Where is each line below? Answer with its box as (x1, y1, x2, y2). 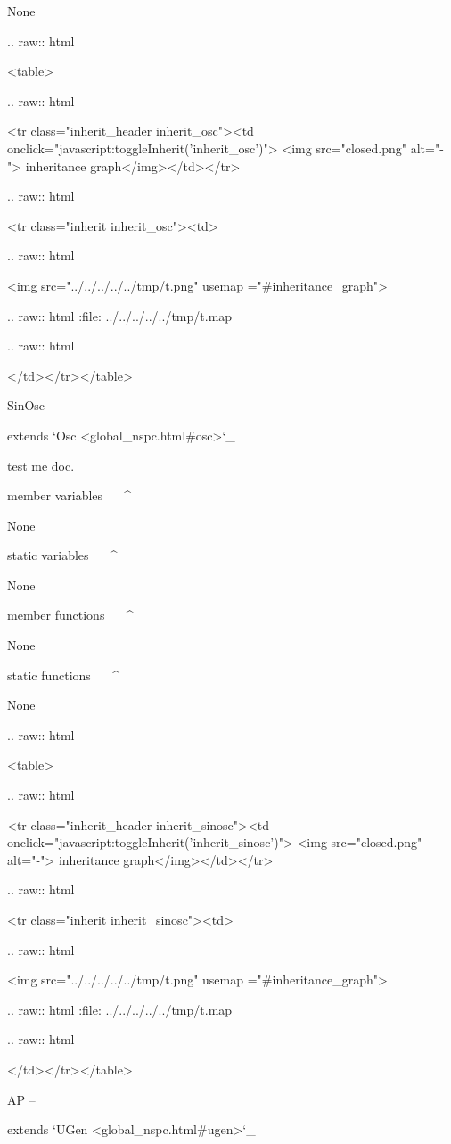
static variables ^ (7, 546, 118, 564)
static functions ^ (7, 665, 119, 684)
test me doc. (7, 456, 75, 474)
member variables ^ (7, 486, 132, 505)
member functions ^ (7, 605, 134, 624)
